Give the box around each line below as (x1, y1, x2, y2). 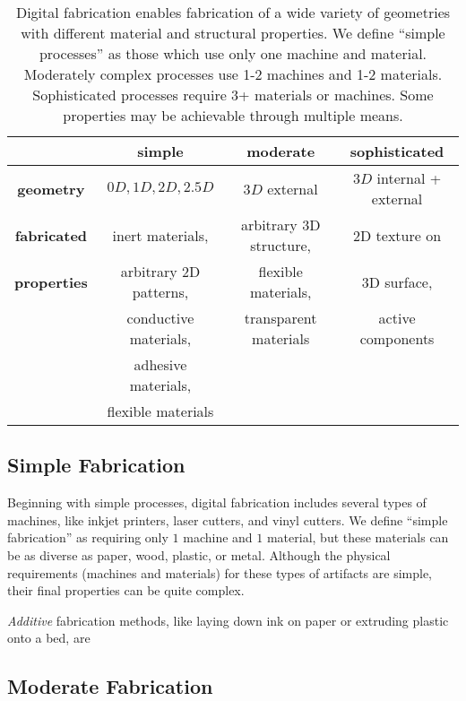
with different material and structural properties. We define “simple (21, 22, 445, 43)
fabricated (14, 224, 88, 246)
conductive (126, 307, 194, 328)
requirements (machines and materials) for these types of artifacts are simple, (7, 563, 433, 582)
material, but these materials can (266, 528, 449, 547)
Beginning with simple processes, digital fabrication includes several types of (7, 493, 427, 512)
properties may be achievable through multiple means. (63, 105, 403, 125)
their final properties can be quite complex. (7, 581, 245, 600)
